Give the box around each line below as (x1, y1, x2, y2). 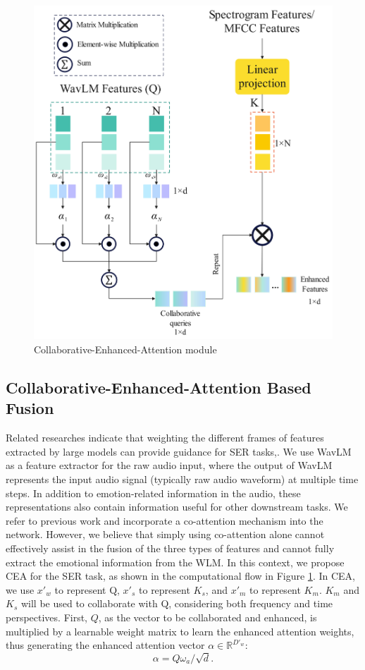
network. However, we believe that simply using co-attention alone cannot (6, 527, 325, 542)
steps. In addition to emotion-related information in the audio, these (6, 485, 301, 500)
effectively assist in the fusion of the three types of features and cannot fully (6, 541, 335, 555)
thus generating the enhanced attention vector (6, 638, 205, 652)
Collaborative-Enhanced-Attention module (34, 342, 217, 357)
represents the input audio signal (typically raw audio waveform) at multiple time (6, 472, 359, 487)
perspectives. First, (6, 609, 88, 624)
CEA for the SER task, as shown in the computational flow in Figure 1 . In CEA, (6, 568, 355, 583)
